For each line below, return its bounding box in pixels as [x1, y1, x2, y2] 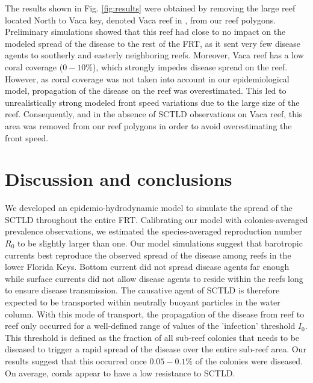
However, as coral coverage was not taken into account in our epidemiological [5, 72, 290, 85]
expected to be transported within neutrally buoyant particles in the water [5, 296, 280, 308]
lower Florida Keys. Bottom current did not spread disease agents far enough [5, 260, 290, 273]
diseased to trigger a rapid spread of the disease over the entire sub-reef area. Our [5, 343, 306, 355]
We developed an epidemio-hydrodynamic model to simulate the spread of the [5, 201, 293, 214]
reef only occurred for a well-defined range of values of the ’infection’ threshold [5, 319, 296, 332]
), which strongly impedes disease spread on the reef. [92, 60, 288, 73]
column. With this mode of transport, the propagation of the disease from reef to [5, 307, 305, 320]
